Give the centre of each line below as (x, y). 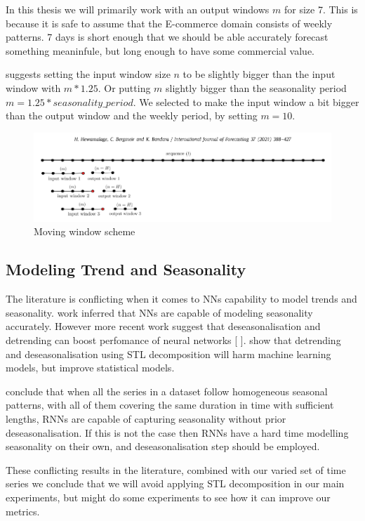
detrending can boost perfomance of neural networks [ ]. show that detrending (173, 340)
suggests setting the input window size (88, 74)
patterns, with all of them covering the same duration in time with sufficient (170, 405)
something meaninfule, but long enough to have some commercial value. (160, 50)
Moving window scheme (85, 231)
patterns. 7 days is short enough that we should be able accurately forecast (167, 37)
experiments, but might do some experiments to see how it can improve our (168, 497)
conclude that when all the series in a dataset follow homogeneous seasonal (167, 391)
